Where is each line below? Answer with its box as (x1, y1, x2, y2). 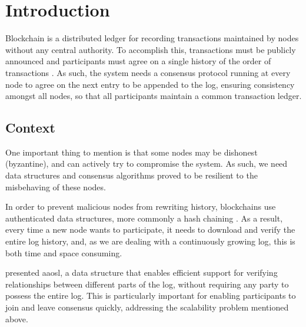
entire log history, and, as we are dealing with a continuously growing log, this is (5, 235, 295, 247)
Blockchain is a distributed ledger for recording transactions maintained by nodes (5, 32, 299, 44)
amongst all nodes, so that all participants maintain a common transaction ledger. (5, 90, 302, 102)
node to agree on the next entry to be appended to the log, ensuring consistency (5, 78, 295, 90)
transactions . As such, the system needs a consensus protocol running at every (5, 66, 291, 78)
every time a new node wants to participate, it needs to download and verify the (5, 223, 295, 236)
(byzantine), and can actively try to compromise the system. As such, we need (5, 157, 288, 170)
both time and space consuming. (5, 246, 122, 259)
